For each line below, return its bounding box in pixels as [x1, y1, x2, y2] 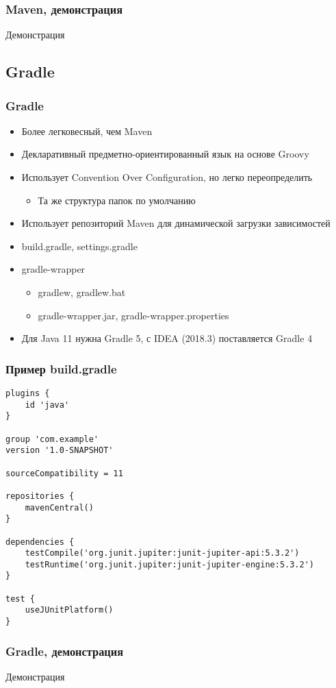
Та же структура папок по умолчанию [38, 193, 196, 207]
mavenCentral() [25, 502, 94, 513]
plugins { [5, 388, 50, 398]
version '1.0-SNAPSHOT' [5, 445, 114, 456]
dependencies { [5, 537, 75, 547]
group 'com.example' [5, 434, 99, 444]
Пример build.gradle [5, 360, 117, 377]
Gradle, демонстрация [5, 642, 124, 659]
